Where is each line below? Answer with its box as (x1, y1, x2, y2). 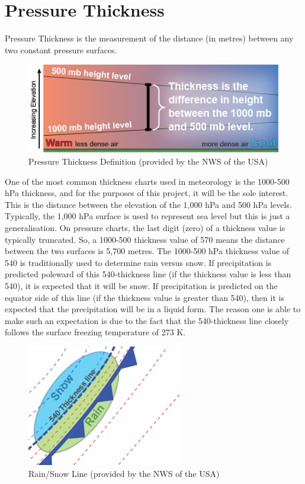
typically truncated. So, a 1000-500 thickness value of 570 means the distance (5, 233, 285, 245)
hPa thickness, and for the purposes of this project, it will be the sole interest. (5, 187, 288, 199)
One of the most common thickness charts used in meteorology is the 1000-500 (5, 175, 290, 187)
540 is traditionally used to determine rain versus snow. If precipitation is (5, 256, 272, 268)
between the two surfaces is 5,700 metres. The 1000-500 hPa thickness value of (5, 245, 290, 257)
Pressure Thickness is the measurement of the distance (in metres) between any (5, 32, 294, 44)
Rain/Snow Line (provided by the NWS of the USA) (28, 467, 220, 479)
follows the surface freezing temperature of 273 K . (5, 326, 186, 338)
